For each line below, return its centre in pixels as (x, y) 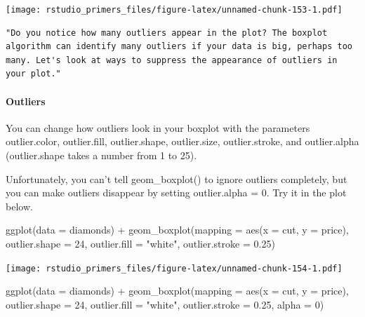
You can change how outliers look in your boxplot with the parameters (158, 127)
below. (19, 206)
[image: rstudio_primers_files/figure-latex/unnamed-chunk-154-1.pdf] (174, 268)
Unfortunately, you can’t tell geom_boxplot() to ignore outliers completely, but (177, 178)
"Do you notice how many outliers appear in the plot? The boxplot (167, 33)
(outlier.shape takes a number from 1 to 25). (101, 155)
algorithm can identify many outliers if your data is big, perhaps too (179, 47)
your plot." (33, 74)
